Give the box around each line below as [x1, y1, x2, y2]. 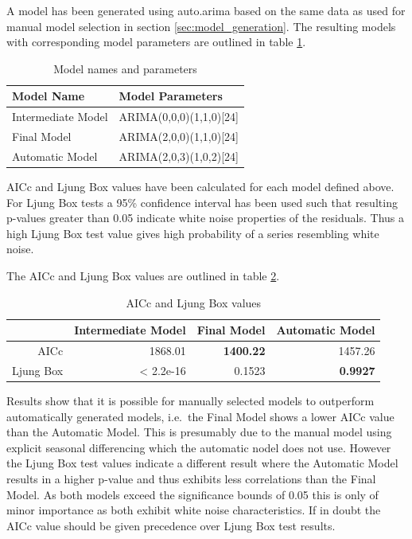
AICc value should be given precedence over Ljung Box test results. [6, 517, 336, 533]
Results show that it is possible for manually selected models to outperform [6, 392, 375, 408]
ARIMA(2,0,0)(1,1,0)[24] [119, 128, 239, 145]
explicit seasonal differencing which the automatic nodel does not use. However [6, 439, 391, 455]
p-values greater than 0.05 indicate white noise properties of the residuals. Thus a [6, 209, 404, 226]
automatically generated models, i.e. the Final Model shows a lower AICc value [6, 408, 395, 424]
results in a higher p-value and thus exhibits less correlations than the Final [6, 470, 376, 486]
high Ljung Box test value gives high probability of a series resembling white [6, 225, 379, 241]
